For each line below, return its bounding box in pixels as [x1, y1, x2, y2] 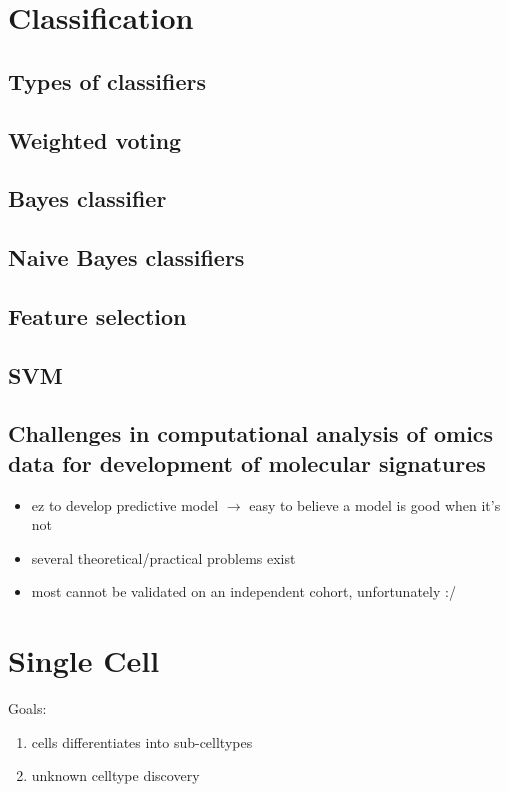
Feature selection [8, 300, 187, 331]
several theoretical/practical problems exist [31, 547, 296, 568]
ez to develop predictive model [31, 494, 219, 515]
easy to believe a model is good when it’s [249, 494, 501, 515]
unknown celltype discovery [31, 765, 200, 786]
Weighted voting [8, 124, 182, 155]
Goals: [8, 698, 47, 719]
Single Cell [8, 640, 160, 681]
